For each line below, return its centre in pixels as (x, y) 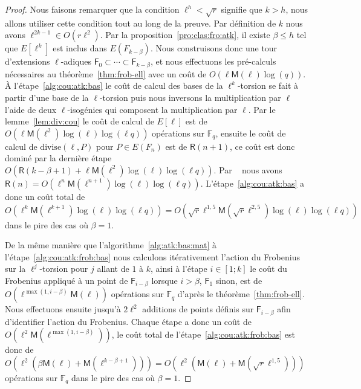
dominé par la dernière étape (58, 158)
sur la (15, 268)
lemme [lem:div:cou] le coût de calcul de (80, 121)
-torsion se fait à (268, 85)
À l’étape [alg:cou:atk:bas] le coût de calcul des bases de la (114, 85)
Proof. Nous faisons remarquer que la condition (92, 9)
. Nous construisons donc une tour (214, 48)
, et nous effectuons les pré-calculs (213, 61)
